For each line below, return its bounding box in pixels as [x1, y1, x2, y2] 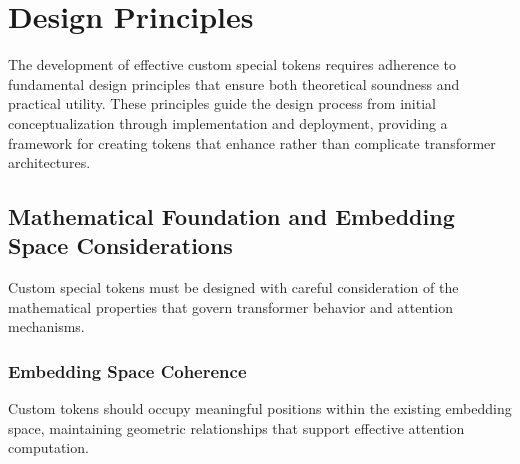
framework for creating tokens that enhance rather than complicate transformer [8, 132, 496, 153]
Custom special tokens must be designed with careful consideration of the [8, 277, 459, 298]
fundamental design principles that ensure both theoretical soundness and [8, 73, 460, 94]
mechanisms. [8, 316, 85, 337]
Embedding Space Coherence [8, 358, 247, 383]
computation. [8, 437, 89, 458]
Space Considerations [8, 230, 233, 261]
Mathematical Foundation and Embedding [8, 201, 455, 232]
